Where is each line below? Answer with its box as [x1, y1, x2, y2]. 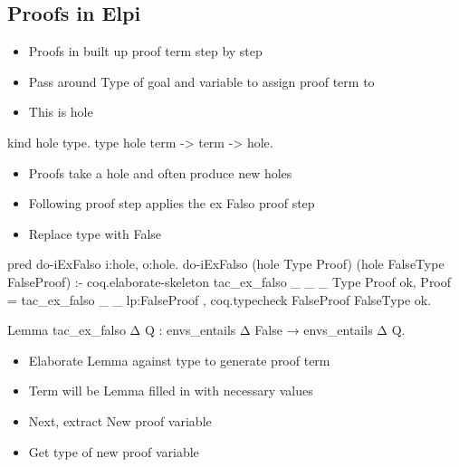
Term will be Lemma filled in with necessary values [28, 381, 313, 400]
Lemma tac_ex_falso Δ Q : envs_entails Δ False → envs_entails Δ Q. [7, 320, 406, 339]
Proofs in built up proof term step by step [28, 42, 263, 61]
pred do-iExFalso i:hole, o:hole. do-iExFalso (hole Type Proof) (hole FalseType [7, 254, 445, 273]
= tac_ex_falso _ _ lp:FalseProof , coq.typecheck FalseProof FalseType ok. [7, 290, 432, 309]
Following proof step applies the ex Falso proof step [28, 194, 315, 213]
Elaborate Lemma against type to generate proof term [28, 350, 330, 369]
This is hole [28, 102, 93, 121]
